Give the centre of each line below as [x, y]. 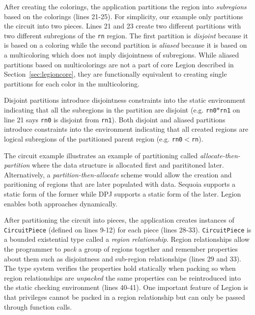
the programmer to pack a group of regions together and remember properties [121, 248]
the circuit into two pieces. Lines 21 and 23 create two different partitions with [123, 26]
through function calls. [38, 306]
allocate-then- [220, 155]
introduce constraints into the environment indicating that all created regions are [126, 129]
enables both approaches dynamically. [61, 203]
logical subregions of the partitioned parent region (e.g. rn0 [93, 138]
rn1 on [230, 110]
